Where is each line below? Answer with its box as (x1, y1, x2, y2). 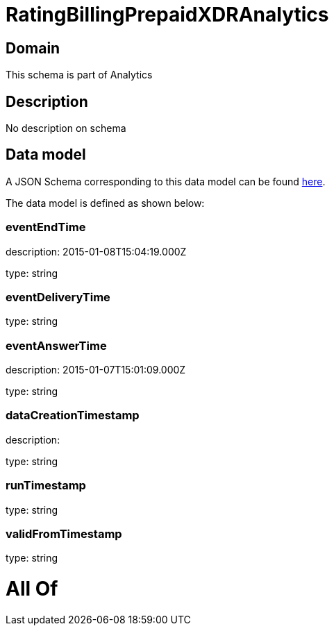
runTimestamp (6, 478, 86, 493)
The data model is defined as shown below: (6, 196, 205, 209)
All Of (6, 577, 58, 601)
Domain (6, 39, 60, 57)
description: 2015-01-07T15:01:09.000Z (6, 364, 186, 376)
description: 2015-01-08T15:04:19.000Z (6, 245, 187, 258)
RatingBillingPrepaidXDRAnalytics (6, 3, 329, 26)
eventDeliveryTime (6, 289, 110, 304)
